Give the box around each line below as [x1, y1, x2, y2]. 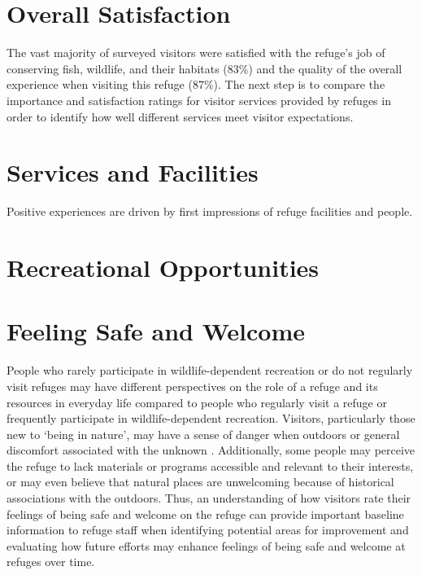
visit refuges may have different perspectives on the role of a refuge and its [7, 377, 378, 394]
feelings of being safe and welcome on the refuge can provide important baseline [7, 505, 404, 522]
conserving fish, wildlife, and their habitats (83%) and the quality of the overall [7, 59, 402, 77]
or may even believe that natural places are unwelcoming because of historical [7, 473, 394, 490]
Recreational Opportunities [7, 251, 320, 283]
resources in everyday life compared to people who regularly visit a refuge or [7, 393, 387, 410]
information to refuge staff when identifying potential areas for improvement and [7, 521, 409, 538]
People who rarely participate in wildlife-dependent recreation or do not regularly [7, 362, 413, 379]
